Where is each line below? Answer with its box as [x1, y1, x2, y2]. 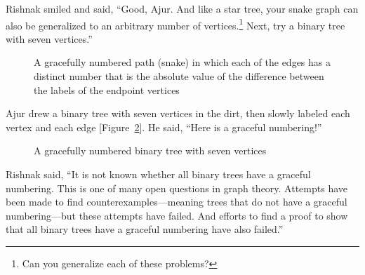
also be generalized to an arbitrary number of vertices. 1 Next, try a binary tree [6, 15, 345, 32]
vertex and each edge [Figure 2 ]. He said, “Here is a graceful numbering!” [6, 119, 322, 134]
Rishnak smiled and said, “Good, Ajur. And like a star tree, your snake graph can [6, 1, 359, 15]
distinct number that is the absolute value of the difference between [34, 69, 324, 83]
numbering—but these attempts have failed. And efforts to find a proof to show [6, 208, 348, 222]
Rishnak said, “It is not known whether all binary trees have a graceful [6, 167, 311, 181]
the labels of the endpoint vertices [34, 82, 180, 97]
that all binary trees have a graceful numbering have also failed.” [6, 222, 284, 236]
